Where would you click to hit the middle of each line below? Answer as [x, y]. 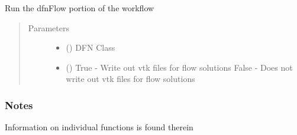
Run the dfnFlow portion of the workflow [80, 8]
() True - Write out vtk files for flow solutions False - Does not [179, 67]
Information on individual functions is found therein [99, 127]
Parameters [49, 27]
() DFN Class [91, 47]
